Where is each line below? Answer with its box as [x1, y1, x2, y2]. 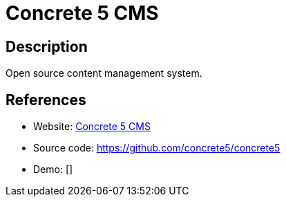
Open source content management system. [6, 67, 202, 80]
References [6, 91, 86, 109]
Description [6, 37, 88, 55]
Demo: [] [33, 163, 73, 176]
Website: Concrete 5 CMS [33, 120, 151, 133]
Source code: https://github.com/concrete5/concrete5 [33, 142, 280, 154]
